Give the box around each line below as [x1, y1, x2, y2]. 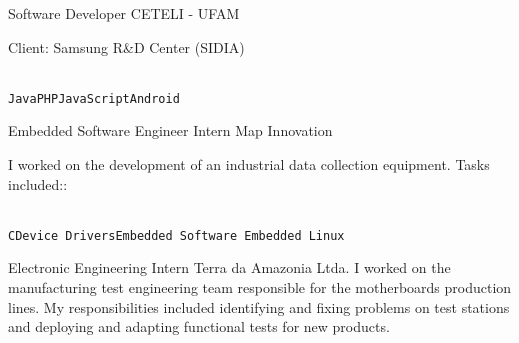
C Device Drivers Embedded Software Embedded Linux [8, 228, 345, 243]
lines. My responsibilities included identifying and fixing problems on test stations [8, 296, 510, 317]
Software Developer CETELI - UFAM [8, 3, 240, 23]
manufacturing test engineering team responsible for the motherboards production [8, 277, 512, 298]
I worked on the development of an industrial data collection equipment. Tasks [8, 154, 490, 175]
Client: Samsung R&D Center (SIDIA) [8, 36, 245, 57]
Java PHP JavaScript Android [8, 91, 180, 106]
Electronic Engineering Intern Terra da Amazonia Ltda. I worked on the [8, 257, 451, 278]
